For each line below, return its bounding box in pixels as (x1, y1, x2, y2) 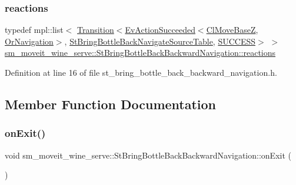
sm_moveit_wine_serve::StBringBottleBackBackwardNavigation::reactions (5, 46, 276, 59)
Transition (77, 23, 114, 36)
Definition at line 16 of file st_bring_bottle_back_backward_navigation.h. (5, 66, 277, 78)
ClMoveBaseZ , (206, 23, 258, 36)
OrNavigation (5, 35, 54, 47)
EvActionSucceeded (125, 23, 195, 36)
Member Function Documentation (5, 95, 217, 113)
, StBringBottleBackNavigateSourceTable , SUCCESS (64, 35, 256, 47)
